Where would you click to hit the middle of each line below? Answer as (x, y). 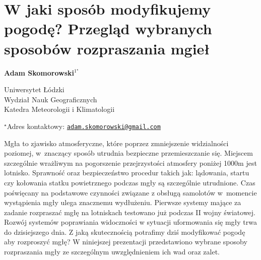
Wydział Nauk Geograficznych (51, 99)
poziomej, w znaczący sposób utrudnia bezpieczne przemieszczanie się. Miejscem (128, 153)
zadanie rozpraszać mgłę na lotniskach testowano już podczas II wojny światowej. (130, 212)
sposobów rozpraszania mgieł (107, 48)
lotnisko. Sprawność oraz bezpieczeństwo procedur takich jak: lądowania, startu (127, 173)
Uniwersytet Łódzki (34, 89)
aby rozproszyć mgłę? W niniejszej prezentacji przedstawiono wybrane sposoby (126, 242)
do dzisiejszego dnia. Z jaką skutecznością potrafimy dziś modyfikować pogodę (125, 232)
